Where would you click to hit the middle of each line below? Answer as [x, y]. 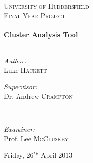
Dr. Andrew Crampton [38, 96]
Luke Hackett [26, 70]
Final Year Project [35, 15]
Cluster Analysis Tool [41, 34]
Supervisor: [20, 86]
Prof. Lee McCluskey [36, 138]
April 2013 [56, 154]
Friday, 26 [19, 154]
